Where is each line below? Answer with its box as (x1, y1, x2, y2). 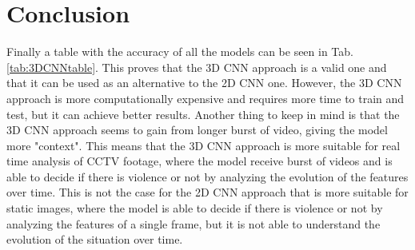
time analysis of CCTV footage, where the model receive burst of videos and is (6, 153, 393, 169)
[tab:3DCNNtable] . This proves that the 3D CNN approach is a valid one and (6, 58, 387, 75)
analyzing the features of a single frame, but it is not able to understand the (6, 215, 381, 232)
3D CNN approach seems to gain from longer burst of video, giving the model (6, 121, 388, 138)
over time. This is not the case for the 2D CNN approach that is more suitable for (6, 184, 409, 200)
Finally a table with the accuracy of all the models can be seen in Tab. (6, 43, 353, 60)
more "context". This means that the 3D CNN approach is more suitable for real (6, 137, 401, 153)
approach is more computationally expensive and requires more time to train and (6, 89, 405, 106)
